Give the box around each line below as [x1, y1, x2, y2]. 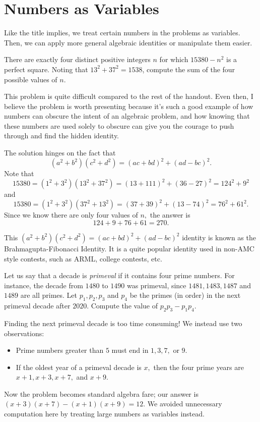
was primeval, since [126, 280, 186, 290]
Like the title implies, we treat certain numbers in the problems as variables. [4, 27, 240, 38]
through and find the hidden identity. [4, 130, 119, 141]
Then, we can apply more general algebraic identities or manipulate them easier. [4, 37, 252, 47]
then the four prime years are [153, 361, 244, 372]
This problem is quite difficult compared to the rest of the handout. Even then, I [4, 91, 253, 101]
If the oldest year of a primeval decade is [16, 361, 142, 372]
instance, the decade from [4, 280, 83, 290]
